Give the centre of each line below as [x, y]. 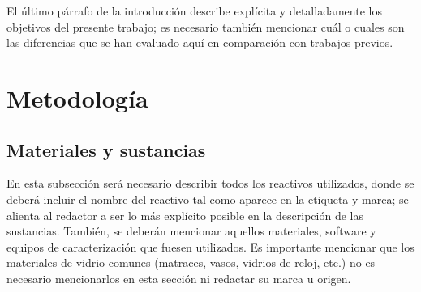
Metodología [77, 97]
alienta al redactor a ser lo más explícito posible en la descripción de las [185, 215]
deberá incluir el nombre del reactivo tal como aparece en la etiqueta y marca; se [208, 199]
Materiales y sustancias [106, 149]
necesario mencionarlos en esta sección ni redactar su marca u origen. [179, 278]
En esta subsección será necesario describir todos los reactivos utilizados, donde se [210, 183]
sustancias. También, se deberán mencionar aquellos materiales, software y [191, 231]
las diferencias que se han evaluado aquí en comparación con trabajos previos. [200, 42]
